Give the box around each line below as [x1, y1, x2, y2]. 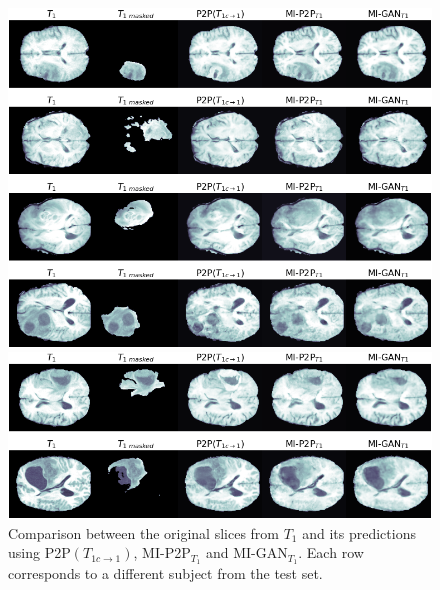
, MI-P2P [133, 542, 191, 563]
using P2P [8, 542, 71, 563]
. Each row [298, 542, 364, 563]
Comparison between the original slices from [8, 522, 279, 543]
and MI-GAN [205, 542, 288, 563]
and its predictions [302, 522, 416, 543]
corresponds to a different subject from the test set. [8, 563, 323, 584]
